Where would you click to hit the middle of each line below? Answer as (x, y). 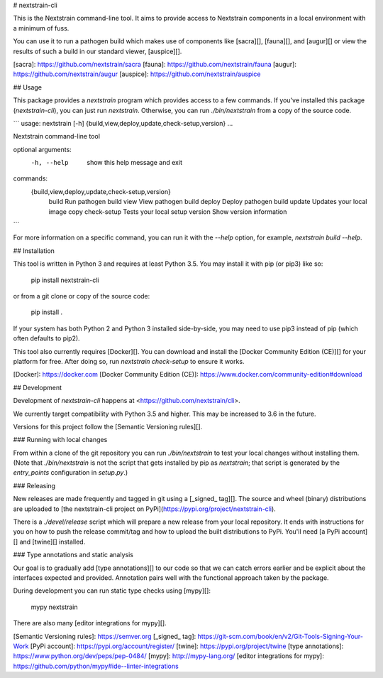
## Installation (34, 251)
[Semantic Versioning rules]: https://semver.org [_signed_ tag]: (105, 636)
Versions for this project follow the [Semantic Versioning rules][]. (108, 426)
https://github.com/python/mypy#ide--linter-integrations (96, 666)
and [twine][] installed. (52, 542)
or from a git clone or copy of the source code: (82, 296)
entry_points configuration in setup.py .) (71, 473)
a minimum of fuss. (41, 28)
